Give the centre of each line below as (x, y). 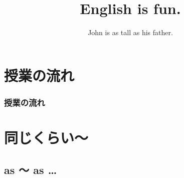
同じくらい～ (46, 137)
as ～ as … (31, 169)
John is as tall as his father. (130, 32)
